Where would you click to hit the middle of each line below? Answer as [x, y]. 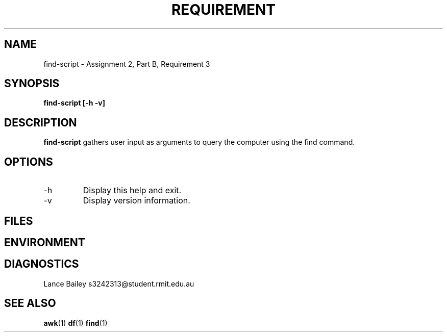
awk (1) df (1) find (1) [76, 323]
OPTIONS [29, 162]
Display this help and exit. [132, 190]
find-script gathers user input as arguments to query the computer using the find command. [199, 142]
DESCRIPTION [41, 122]
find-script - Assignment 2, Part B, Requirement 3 [127, 64]
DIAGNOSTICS [42, 264]
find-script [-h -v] [74, 103]
